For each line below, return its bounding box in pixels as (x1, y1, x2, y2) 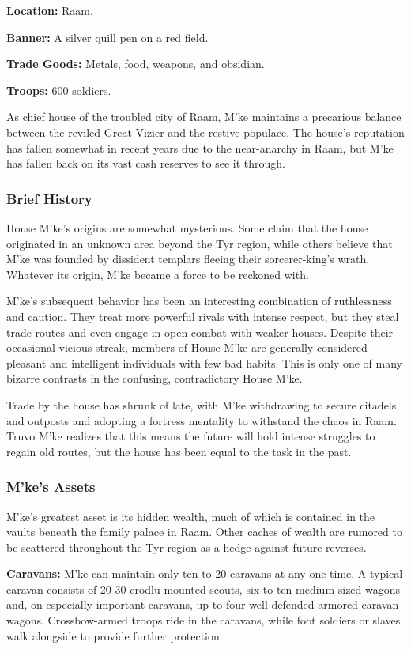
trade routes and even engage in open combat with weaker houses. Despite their (6, 323, 394, 340)
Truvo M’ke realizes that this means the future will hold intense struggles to (6, 428, 375, 444)
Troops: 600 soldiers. (6, 81, 111, 98)
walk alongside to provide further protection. (6, 627, 223, 643)
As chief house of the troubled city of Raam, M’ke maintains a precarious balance (6, 108, 402, 125)
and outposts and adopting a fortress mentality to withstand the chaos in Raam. (6, 412, 397, 428)
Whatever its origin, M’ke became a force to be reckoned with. (6, 266, 309, 282)
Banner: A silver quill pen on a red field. (6, 28, 209, 45)
